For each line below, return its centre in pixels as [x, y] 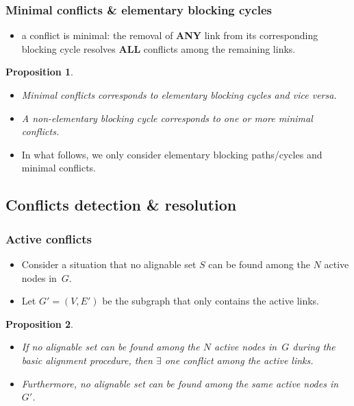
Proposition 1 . [39, 72]
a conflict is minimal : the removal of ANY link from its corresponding [170, 35]
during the [314, 347]
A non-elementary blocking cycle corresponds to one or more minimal [167, 118]
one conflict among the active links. [239, 360]
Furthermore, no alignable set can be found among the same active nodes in [180, 383]
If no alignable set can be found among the [111, 347]
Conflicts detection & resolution [121, 205]
